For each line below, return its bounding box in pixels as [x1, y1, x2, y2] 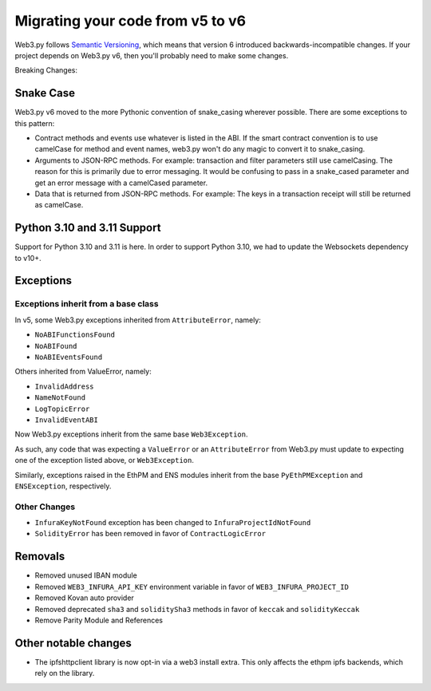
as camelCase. [34, 200, 84, 210]
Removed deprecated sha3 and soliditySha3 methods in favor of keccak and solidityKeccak [34, 604, 360, 614]
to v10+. [14, 253, 42, 263]
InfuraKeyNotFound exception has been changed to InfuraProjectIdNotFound [34, 518, 311, 527]
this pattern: [14, 118, 55, 128]
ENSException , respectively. [14, 481, 112, 491]
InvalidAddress [34, 381, 95, 391]
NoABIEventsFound [34, 352, 103, 361]
